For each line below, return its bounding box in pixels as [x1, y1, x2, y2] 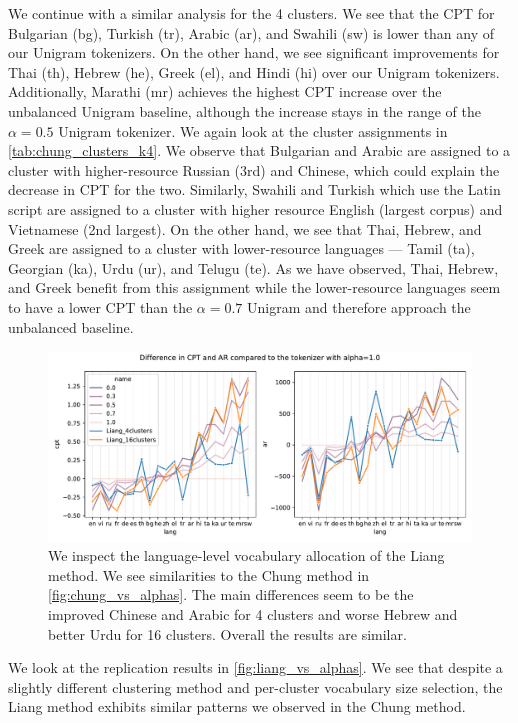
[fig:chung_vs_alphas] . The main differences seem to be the [48, 584, 414, 605]
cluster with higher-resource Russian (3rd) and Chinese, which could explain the [8, 159, 500, 180]
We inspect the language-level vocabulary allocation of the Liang [48, 545, 445, 566]
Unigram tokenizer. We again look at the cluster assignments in [58, 120, 448, 141]
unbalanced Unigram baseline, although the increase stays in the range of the [8, 100, 481, 121]
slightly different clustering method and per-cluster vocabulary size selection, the [8, 676, 503, 697]
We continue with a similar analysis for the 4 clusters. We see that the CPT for [8, 3, 495, 23]
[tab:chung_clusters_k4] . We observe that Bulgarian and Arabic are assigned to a [8, 140, 511, 161]
